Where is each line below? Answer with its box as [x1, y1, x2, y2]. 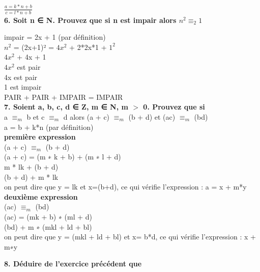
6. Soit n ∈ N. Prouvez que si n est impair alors [4, 14, 177, 25]
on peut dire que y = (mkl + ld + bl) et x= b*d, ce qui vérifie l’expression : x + [4, 231, 256, 242]
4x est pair [4, 71, 38, 82]
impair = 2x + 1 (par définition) [4, 32, 106, 42]
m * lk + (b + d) [4, 161, 59, 172]
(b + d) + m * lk [4, 171, 59, 182]
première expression [4, 131, 76, 142]
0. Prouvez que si [143, 101, 205, 112]
